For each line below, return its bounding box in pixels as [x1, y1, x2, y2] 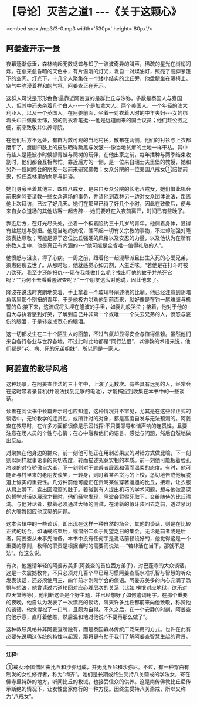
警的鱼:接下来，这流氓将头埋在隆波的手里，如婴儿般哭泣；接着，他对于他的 [6, 303, 188, 310]
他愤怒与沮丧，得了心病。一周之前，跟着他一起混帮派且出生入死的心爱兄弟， [6, 254, 191, 261]
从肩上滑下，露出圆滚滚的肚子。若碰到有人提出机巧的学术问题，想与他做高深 [6, 485, 191, 492]
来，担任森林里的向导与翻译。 [6, 173, 78, 180]
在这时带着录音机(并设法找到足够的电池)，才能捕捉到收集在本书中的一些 [6, 388, 180, 395]
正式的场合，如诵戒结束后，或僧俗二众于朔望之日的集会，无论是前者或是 [6, 528, 181, 535]
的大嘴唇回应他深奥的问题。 [6, 508, 73, 515]
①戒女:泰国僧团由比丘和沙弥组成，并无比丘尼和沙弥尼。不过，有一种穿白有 [6, 663, 189, 670]
